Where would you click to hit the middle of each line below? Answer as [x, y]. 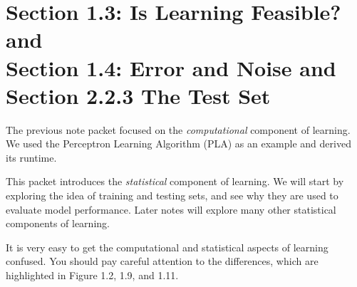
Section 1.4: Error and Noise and [171, 67]
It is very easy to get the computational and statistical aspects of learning [167, 247]
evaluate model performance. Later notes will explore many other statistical [171, 209]
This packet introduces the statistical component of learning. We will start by [175, 181]
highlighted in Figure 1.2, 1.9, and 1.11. [92, 275]
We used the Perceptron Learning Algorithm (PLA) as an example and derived [178, 143]
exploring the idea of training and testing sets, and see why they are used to [172, 195]
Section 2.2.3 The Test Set [138, 95]
